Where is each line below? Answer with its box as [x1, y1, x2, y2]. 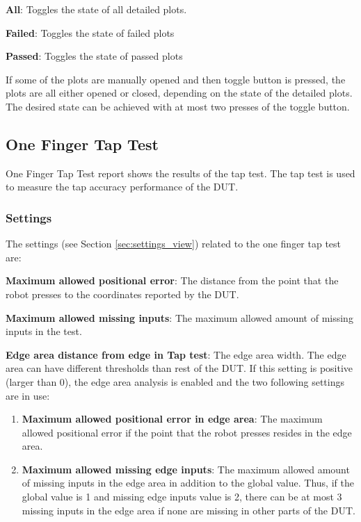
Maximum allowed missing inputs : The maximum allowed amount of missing [6, 310, 353, 325]
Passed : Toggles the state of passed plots [6, 49, 183, 63]
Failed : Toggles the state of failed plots [6, 25, 175, 40]
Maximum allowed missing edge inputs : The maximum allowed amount [22, 462, 350, 476]
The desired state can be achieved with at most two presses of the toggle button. [6, 99, 350, 113]
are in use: [6, 388, 50, 402]
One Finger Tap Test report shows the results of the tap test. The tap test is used [6, 165, 355, 180]
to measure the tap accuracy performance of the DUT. [6, 179, 239, 194]
